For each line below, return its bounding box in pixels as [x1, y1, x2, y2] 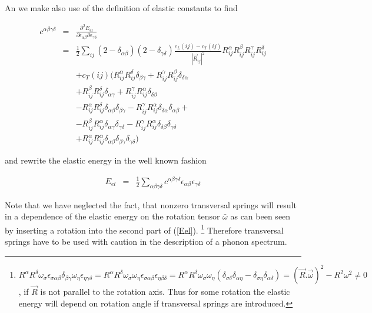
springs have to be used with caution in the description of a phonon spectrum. [5, 235, 287, 248]
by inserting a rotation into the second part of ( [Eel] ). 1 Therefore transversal [5, 222, 284, 236]
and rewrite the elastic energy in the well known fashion [5, 154, 207, 167]
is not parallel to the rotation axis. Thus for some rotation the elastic [40, 285, 290, 298]
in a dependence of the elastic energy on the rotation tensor [5, 210, 220, 222]
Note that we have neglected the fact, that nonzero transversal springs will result [5, 198, 297, 211]
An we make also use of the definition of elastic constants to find [5, 2, 238, 14]
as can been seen [230, 210, 291, 222]
